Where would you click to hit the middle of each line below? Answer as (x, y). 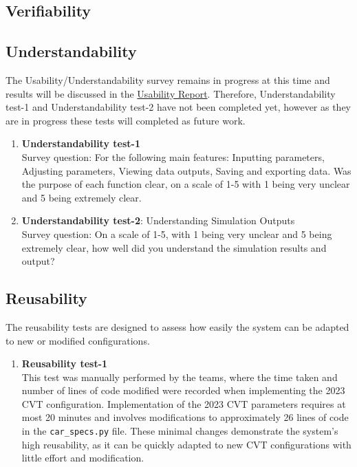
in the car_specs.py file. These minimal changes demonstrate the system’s (180, 431)
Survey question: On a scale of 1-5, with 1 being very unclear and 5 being (177, 233)
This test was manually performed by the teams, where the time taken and (180, 377)
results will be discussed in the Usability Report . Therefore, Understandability (171, 93)
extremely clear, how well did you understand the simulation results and (174, 247)
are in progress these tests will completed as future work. (126, 120)
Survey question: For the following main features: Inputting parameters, (173, 156)
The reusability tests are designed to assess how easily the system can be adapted (177, 326)
